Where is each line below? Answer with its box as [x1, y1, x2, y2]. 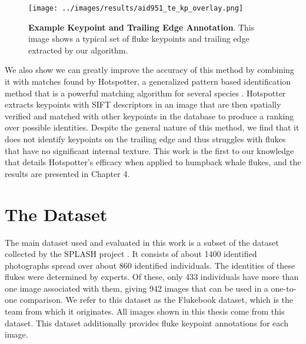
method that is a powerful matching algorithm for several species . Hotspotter [5, 86, 286, 99]
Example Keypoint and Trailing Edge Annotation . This [28, 21, 255, 33]
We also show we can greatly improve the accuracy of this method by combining [5, 64, 294, 76]
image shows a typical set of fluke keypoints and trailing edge [28, 32, 250, 45]
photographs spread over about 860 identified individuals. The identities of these [5, 259, 295, 271]
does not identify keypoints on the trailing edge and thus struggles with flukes [5, 133, 286, 145]
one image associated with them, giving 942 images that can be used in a [5, 282, 268, 294]
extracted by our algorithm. [28, 44, 128, 56]
